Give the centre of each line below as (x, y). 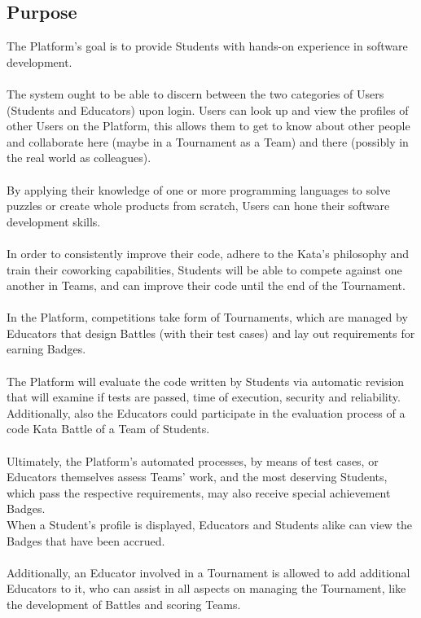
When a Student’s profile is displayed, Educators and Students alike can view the (210, 525)
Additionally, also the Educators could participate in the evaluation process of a (206, 412)
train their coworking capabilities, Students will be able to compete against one (204, 269)
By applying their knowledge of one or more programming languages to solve (199, 189)
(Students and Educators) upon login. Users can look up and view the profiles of (208, 110)
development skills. (54, 221)
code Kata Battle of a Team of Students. (108, 429)
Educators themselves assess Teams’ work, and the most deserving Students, (197, 477)
